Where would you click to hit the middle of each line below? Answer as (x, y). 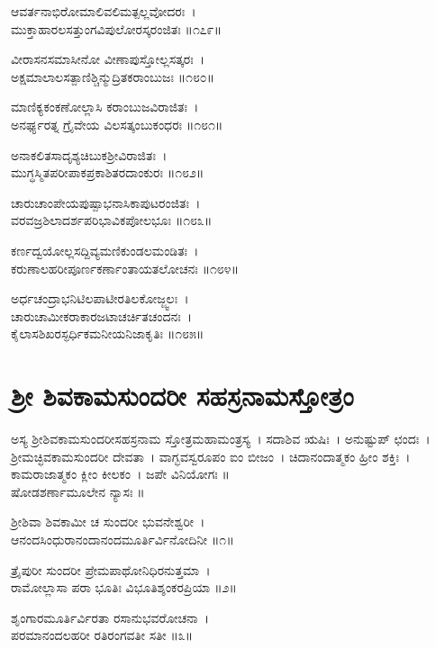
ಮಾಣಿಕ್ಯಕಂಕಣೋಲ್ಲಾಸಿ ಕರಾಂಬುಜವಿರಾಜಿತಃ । (105, 107)
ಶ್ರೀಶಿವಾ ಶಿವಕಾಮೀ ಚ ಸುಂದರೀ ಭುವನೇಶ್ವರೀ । (108, 522)
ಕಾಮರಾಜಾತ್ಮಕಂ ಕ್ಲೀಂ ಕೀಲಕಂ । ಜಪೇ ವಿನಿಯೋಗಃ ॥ (120, 474)
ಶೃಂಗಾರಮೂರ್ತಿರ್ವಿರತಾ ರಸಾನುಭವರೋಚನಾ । (110, 617)
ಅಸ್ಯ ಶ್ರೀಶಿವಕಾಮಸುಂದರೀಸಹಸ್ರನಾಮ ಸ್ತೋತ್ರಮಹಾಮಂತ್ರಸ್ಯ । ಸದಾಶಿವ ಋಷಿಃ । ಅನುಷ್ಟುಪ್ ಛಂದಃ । (221, 439)
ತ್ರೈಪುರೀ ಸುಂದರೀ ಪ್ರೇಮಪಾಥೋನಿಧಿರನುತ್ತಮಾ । (111, 569)
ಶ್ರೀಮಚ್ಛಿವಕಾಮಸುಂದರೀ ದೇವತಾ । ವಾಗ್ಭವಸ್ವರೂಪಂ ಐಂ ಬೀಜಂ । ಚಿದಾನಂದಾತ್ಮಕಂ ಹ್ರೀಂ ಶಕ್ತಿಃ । (211, 456)
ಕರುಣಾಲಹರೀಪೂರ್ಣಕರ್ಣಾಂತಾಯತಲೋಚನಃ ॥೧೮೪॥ (125, 268)
